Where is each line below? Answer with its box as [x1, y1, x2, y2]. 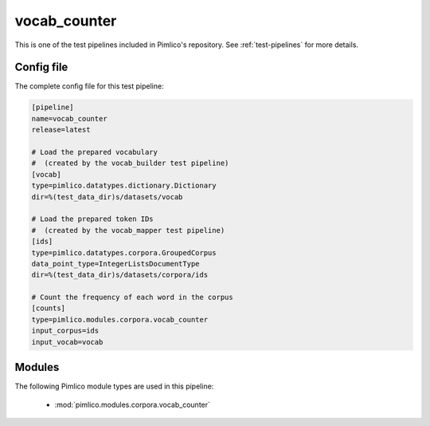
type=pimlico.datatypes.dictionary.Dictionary [31, 181, 217, 191]
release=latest [31, 125, 91, 135]
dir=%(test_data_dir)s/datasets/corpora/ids [31, 270, 209, 279]
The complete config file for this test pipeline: [14, 81, 164, 91]
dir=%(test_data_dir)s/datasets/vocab [31, 192, 183, 201]
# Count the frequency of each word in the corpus [31, 293, 234, 302]
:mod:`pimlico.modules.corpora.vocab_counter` [54, 400, 211, 409]
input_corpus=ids [31, 326, 100, 335]
